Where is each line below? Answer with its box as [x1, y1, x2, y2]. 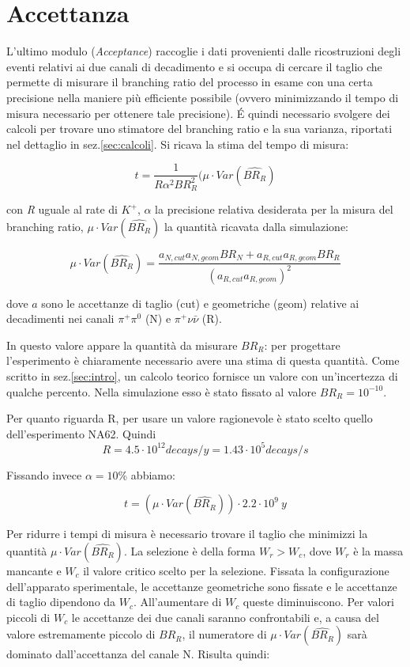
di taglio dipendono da [6, 593, 116, 610]
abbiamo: [130, 466, 175, 483]
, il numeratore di [182, 626, 267, 642]
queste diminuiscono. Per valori [243, 593, 394, 610]
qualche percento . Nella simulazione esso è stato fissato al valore [6, 383, 317, 400]
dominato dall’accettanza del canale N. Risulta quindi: [6, 646, 270, 662]
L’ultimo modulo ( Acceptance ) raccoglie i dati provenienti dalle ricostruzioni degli [6, 43, 401, 59]
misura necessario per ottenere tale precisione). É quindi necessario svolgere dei [6, 104, 390, 121]
